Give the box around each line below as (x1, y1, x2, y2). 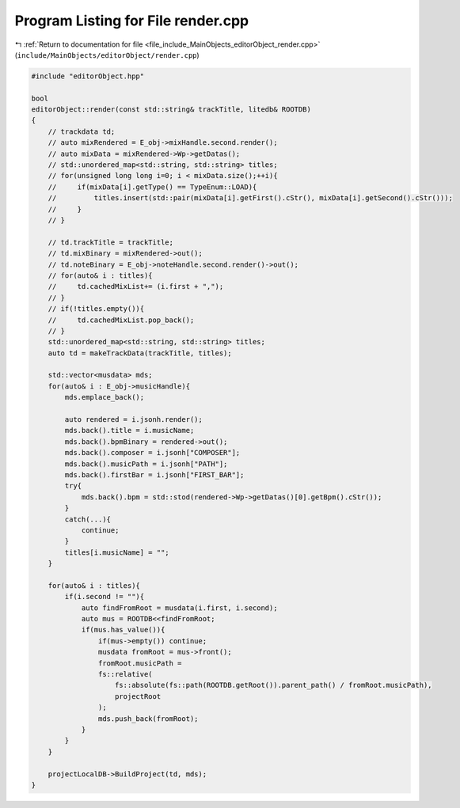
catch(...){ (64, 514, 111, 524)
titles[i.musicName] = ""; (64, 548, 169, 557)
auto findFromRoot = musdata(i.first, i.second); (81, 603, 278, 613)
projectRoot (115, 692, 162, 700)
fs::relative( (97, 670, 154, 679)
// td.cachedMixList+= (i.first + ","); (48, 282, 224, 291)
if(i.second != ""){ (64, 592, 145, 601)
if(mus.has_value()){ (81, 625, 165, 635)
